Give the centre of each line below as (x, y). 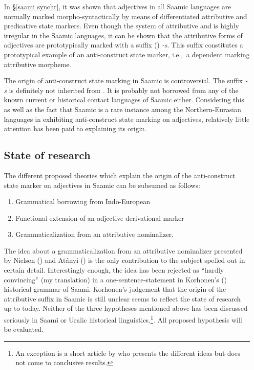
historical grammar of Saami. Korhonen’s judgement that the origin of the (115, 289)
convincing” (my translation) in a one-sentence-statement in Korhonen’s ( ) (116, 279)
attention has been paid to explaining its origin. (75, 128)
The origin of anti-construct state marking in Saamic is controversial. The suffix (124, 81)
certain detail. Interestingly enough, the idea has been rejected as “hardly (114, 270)
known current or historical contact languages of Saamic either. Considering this (124, 100)
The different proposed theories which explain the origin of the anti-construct (120, 175)
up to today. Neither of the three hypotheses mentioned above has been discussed (126, 308)
